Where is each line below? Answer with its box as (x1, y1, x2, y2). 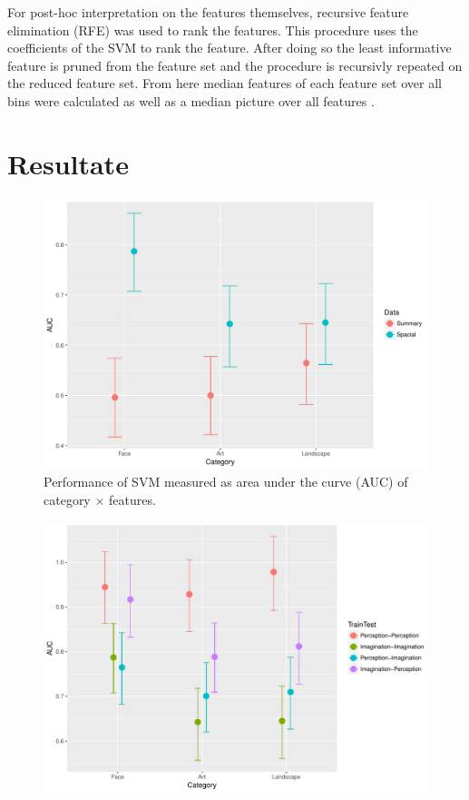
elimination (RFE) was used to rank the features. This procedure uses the (7, 20, 418, 39)
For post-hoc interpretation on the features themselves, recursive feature (7, 3, 409, 21)
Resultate (7, 144, 129, 182)
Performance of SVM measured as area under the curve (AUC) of (44, 472, 408, 491)
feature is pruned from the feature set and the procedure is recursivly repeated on (7, 55, 463, 74)
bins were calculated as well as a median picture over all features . (7, 91, 375, 110)
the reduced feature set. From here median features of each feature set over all (7, 74, 442, 93)
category (44, 490, 91, 509)
